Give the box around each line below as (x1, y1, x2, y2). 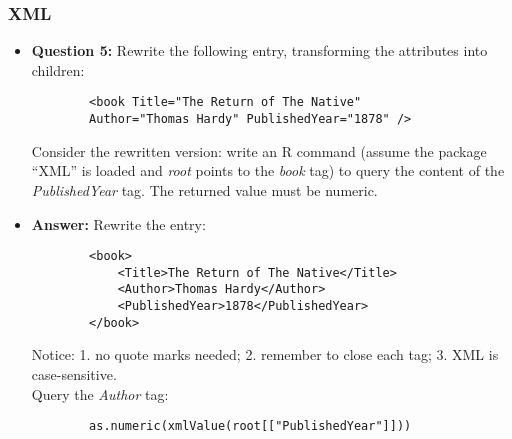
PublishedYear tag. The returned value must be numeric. (31, 179, 378, 200)
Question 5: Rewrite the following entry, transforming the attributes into (31, 40, 488, 61)
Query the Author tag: (31, 383, 169, 404)
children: (31, 59, 85, 80)
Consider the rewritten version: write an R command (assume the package (31, 140, 487, 161)
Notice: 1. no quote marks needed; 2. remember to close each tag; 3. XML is (31, 344, 499, 365)
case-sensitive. (31, 363, 117, 384)
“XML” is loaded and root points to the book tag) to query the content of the (31, 160, 505, 181)
